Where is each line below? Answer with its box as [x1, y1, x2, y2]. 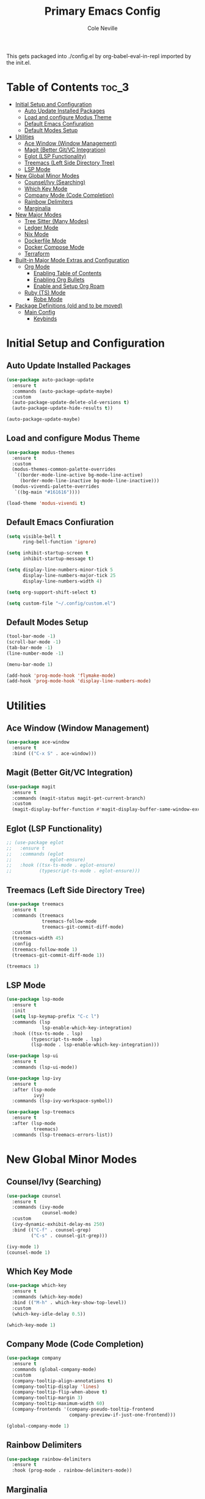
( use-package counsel [6, 1193, 62, 1199]
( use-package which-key [6, 1283, 67, 1289]
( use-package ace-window [6, 739, 70, 745]
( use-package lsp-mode [6, 996, 64, 1003]
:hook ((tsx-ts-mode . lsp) [12, 1030, 84, 1037]
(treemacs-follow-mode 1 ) [12, 946, 78, 952]
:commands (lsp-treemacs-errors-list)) [12, 1132, 113, 1138]
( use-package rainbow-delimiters [6, 1456, 92, 1462]
